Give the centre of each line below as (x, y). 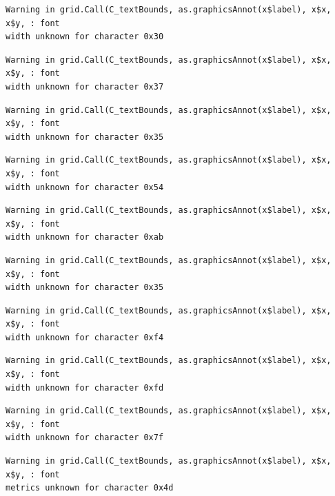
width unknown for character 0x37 (85, 86)
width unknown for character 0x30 (85, 37)
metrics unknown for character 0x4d (90, 488)
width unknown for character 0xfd (85, 387)
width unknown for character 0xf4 (85, 337)
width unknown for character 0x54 (85, 187)
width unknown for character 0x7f (85, 438)
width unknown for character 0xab (85, 237)
